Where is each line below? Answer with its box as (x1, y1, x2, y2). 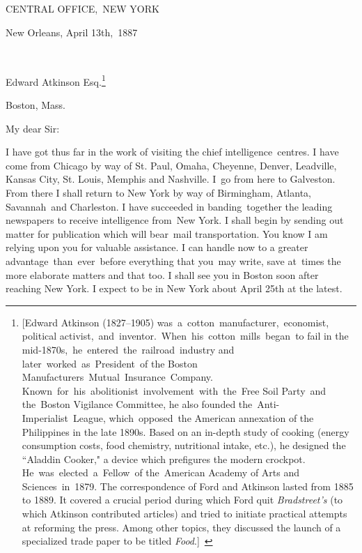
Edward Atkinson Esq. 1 (6, 72, 106, 89)
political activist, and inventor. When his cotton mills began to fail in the (22, 328, 349, 343)
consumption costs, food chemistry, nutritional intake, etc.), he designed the (22, 438, 346, 453)
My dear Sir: (6, 121, 60, 135)
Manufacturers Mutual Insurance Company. (22, 370, 213, 384)
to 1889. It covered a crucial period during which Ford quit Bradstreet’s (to (22, 492, 343, 507)
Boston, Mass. (6, 98, 65, 112)
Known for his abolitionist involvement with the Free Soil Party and (22, 383, 326, 397)
